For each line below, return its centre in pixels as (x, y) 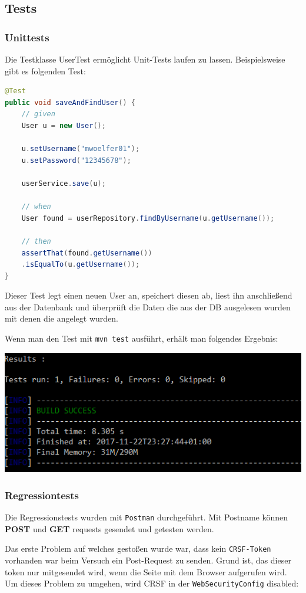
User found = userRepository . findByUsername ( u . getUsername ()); (148, 218)
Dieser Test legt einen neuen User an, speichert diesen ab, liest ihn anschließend (149, 295)
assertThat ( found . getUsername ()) (87, 253)
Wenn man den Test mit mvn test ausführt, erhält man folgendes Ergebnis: (142, 338)
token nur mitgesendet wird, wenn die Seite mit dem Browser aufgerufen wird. (146, 571)
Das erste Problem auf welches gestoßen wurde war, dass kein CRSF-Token (138, 548)
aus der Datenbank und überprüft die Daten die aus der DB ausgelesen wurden (148, 307)
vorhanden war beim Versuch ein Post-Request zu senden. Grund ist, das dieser (148, 560)
